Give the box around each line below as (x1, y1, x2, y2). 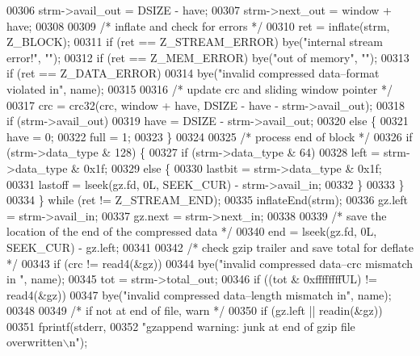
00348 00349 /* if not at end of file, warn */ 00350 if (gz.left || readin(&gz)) (6, 302, 383, 319)
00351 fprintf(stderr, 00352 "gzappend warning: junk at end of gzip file (6, 317, 355, 334)
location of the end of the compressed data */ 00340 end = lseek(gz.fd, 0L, (6, 223, 377, 240)
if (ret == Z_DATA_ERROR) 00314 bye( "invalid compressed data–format (6, 65, 380, 82)
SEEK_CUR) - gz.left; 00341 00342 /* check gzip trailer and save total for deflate (6, 238, 414, 255)
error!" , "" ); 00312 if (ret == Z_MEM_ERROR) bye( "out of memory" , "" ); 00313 (6, 48, 409, 65)
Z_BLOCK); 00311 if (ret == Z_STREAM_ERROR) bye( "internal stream (6, 33, 383, 50)
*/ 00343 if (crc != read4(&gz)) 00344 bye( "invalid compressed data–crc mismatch (6, 254, 413, 271)
